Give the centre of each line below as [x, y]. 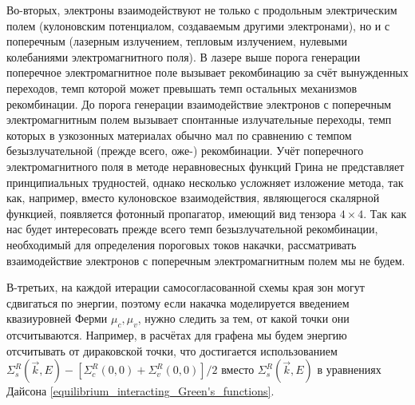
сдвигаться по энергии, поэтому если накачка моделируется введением [178, 302]
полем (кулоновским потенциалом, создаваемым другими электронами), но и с [198, 25]
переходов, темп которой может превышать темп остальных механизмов [182, 87]
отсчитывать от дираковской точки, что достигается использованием [172, 350]
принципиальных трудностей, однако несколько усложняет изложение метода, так [205, 182]
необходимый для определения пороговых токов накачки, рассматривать [182, 244]
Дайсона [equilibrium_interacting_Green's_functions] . [140, 391]
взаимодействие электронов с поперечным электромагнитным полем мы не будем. [206, 260]
